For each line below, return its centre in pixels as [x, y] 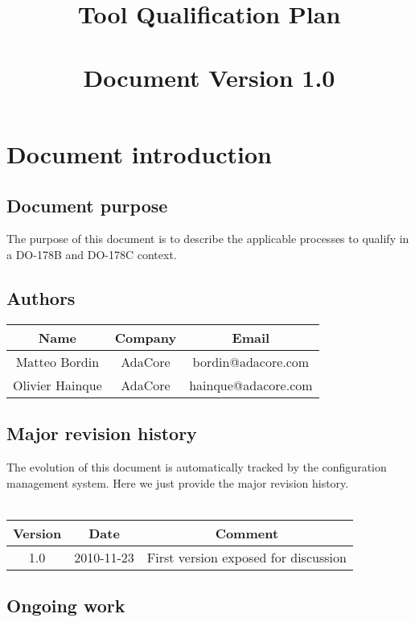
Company [146, 337]
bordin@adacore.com [251, 361]
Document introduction [139, 153]
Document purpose [87, 205]
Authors [41, 297]
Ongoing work [66, 606]
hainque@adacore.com [251, 385]
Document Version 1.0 [209, 77]
